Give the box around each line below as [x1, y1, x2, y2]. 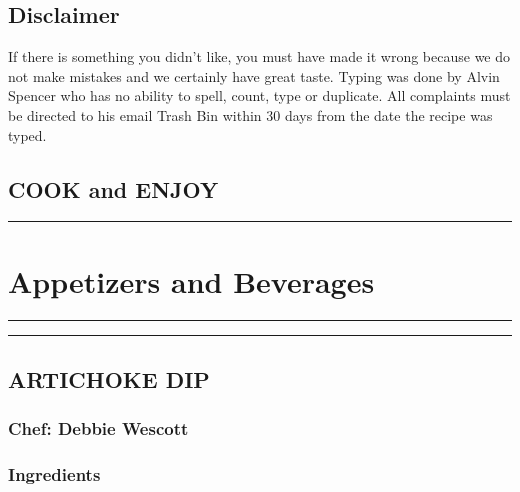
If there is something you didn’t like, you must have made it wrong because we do [8, 46, 511, 67]
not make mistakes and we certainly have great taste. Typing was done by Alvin [8, 65, 500, 86]
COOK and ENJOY [8, 173, 219, 204]
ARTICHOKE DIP [8, 363, 210, 394]
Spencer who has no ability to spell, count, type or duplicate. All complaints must [8, 85, 511, 106]
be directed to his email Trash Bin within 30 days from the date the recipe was [8, 104, 493, 125]
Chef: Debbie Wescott [8, 416, 189, 441]
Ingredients [8, 462, 101, 487]
